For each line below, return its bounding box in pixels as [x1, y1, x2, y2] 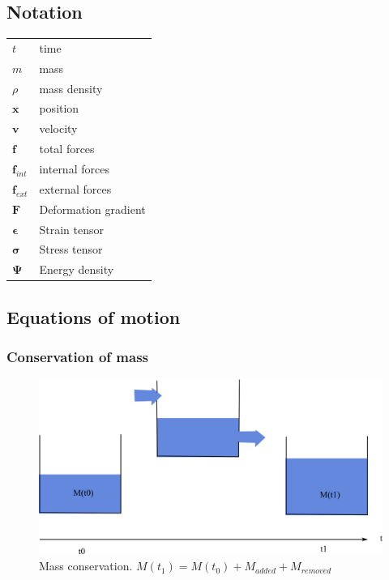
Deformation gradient [39, 200, 146, 217]
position [39, 100, 79, 117]
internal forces [39, 160, 109, 177]
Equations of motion [6, 304, 181, 329]
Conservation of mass [6, 347, 149, 367]
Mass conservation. [39, 557, 133, 574]
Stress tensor [39, 241, 103, 258]
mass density [39, 79, 103, 96]
